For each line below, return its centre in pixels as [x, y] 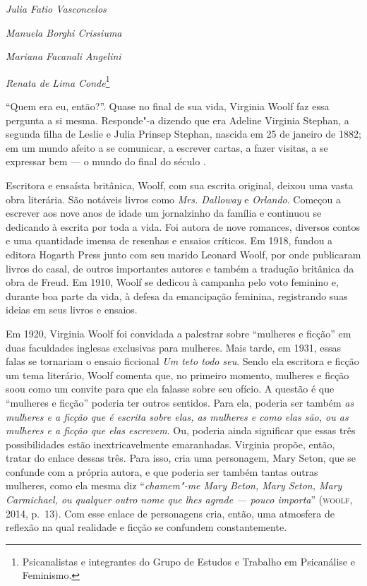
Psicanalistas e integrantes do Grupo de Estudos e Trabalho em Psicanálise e [188, 561]
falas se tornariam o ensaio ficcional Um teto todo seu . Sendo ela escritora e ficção [182, 361]
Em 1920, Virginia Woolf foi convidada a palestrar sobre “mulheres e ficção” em [179, 333]
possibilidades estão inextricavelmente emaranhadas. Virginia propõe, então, [170, 444]
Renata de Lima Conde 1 [58, 81]
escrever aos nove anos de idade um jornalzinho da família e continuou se [164, 213]
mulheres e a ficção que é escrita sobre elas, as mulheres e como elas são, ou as [177, 416]
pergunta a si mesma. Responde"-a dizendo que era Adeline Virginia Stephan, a [178, 120]
